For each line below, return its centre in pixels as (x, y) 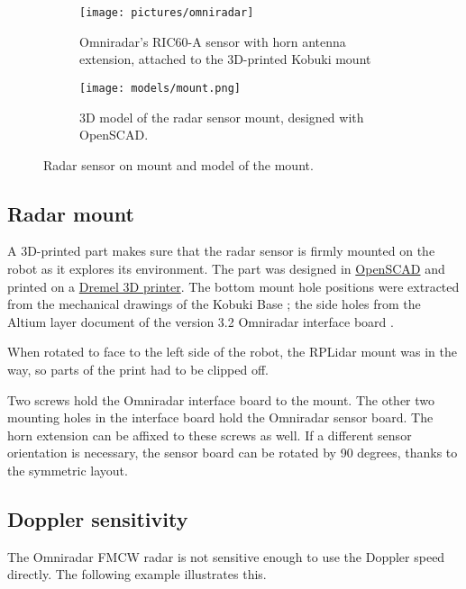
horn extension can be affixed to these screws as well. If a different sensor (210, 435)
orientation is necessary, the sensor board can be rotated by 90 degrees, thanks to (233, 453)
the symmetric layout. (68, 471)
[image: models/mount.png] (160, 88)
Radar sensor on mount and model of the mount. (178, 164)
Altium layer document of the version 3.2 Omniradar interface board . (201, 321)
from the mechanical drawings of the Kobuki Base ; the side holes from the (214, 304)
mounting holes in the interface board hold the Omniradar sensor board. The (220, 417)
